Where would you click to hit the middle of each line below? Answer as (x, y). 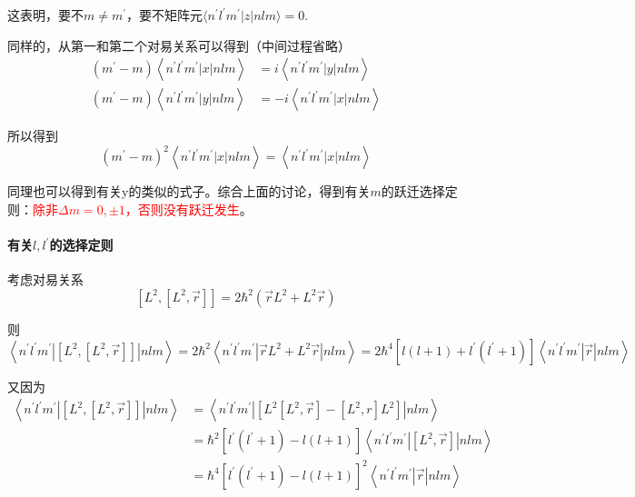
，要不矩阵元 (165, 15)
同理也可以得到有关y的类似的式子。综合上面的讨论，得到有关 (189, 191)
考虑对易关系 (45, 279)
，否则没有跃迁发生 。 (189, 209)
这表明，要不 (45, 15)
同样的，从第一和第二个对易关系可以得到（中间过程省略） (179, 45)
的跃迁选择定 (419, 191)
